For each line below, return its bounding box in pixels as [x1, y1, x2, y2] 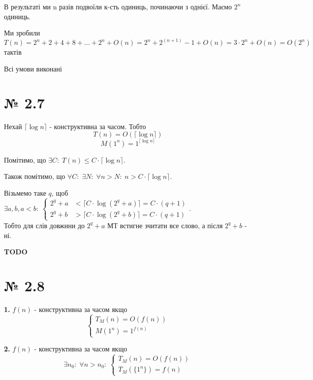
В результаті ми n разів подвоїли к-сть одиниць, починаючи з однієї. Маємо [4, 1, 232, 11]
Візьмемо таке [4, 187, 46, 198]
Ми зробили [4, 28, 40, 38]
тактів [4, 47, 22, 57]
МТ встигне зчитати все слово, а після [107, 220, 223, 230]
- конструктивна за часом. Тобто [49, 121, 146, 131]
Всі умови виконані [4, 63, 62, 73]
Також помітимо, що [4, 171, 65, 181]
